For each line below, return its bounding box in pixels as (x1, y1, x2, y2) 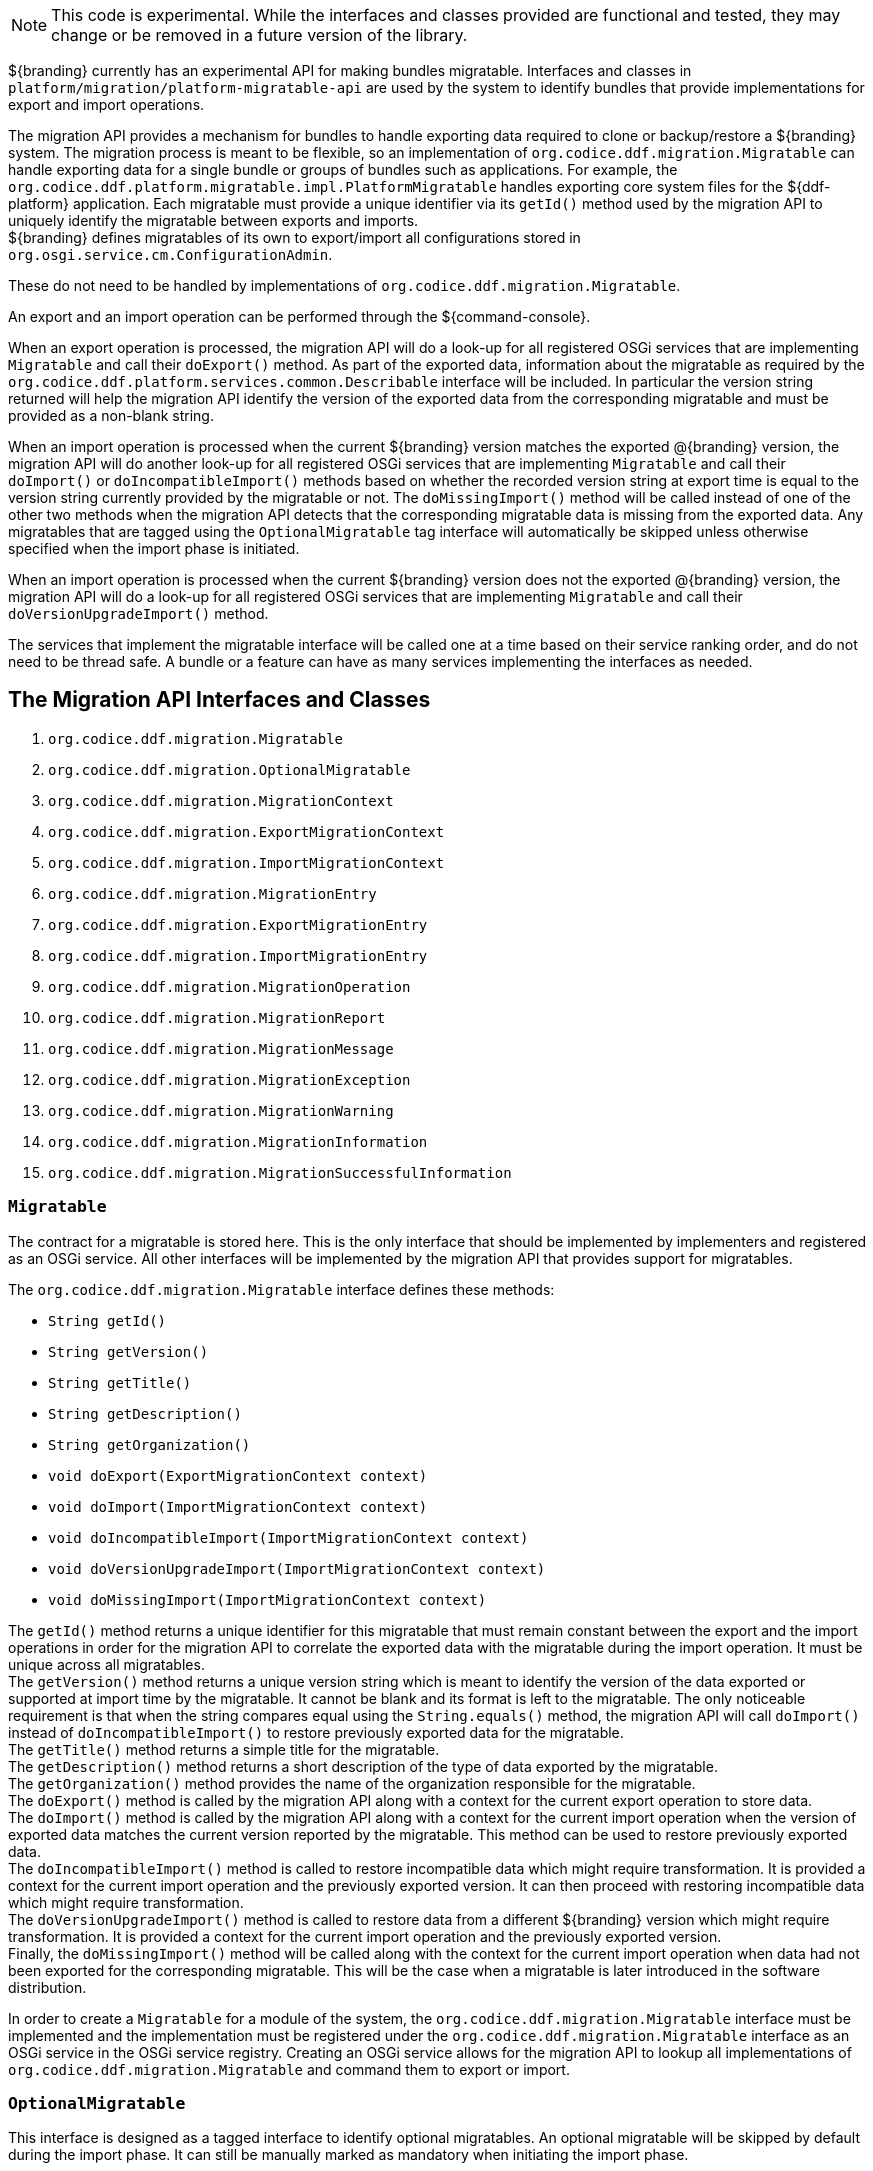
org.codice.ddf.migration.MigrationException (48, 1071, 411, 1088)
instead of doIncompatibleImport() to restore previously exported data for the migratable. (8, 1723, 624, 1741)
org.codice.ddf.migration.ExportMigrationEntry (48, 916, 428, 933)
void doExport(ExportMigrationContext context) (48, 1467, 428, 1484)
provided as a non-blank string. (8, 407, 214, 424)
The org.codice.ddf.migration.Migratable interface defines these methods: (8, 1280, 555, 1298)
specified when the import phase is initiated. (8, 540, 300, 557)
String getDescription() (48, 1405, 242, 1422)
